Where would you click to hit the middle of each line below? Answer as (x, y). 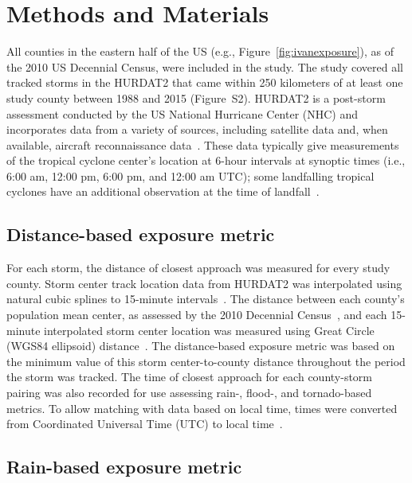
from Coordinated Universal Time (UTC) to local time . (145, 424)
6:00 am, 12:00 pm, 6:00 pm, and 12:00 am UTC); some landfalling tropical (190, 175)
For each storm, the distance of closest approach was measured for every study (198, 268)
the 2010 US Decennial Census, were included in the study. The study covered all (205, 66)
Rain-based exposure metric (124, 467)
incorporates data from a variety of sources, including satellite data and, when (197, 129)
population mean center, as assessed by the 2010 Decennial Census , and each (197, 315)
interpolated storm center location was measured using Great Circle (209, 330)
